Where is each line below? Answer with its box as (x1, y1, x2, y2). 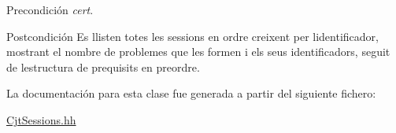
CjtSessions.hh (6, 111, 76, 127)
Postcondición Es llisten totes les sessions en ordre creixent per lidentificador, (6, 28, 379, 44)
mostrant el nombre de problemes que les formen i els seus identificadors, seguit (6, 43, 390, 60)
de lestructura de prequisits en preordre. (6, 58, 200, 75)
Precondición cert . (6, 2, 94, 17)
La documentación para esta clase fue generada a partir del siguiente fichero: (6, 85, 376, 102)
